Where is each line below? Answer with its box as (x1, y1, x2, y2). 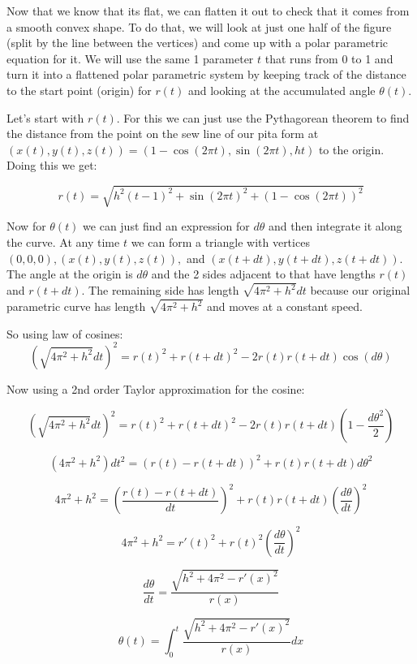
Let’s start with (6, 109, 84, 126)
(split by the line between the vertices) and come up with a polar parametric (6, 34, 389, 51)
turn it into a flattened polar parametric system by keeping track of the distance (6, 66, 406, 83)
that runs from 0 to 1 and (264, 50, 393, 67)
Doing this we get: (6, 157, 97, 174)
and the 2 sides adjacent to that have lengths (151, 265, 376, 282)
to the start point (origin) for (6, 81, 152, 98)
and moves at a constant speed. (206, 298, 363, 315)
